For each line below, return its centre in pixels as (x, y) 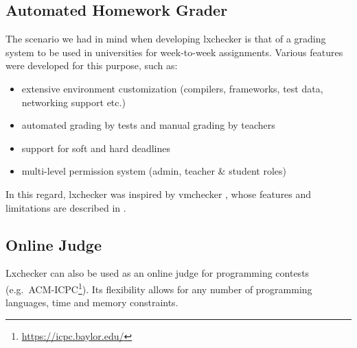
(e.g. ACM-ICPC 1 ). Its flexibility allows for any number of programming (159, 288)
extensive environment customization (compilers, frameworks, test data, (172, 88)
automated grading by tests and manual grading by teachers (148, 125)
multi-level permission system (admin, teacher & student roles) (154, 171)
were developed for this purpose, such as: (92, 65)
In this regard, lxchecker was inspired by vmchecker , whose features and (159, 194)
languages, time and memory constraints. (92, 302)
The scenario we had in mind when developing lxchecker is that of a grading (166, 39)
